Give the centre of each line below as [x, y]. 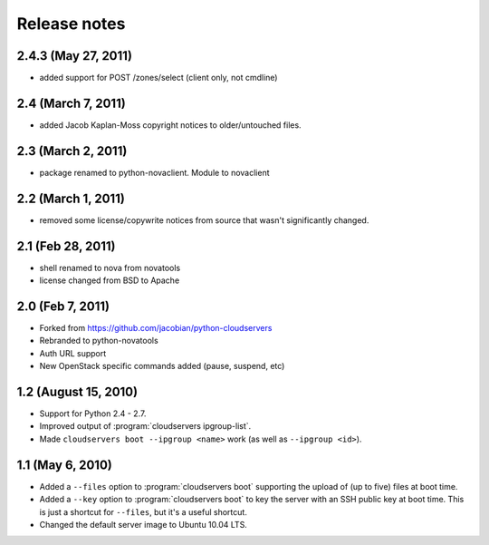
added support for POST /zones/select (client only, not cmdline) [158, 78]
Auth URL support [73, 353]
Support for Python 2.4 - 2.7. [93, 414]
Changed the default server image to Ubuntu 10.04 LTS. [144, 524]
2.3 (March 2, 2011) [72, 151]
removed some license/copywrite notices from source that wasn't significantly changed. [204, 220]
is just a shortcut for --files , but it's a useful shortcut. [144, 511]
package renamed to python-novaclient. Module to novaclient [154, 172]
